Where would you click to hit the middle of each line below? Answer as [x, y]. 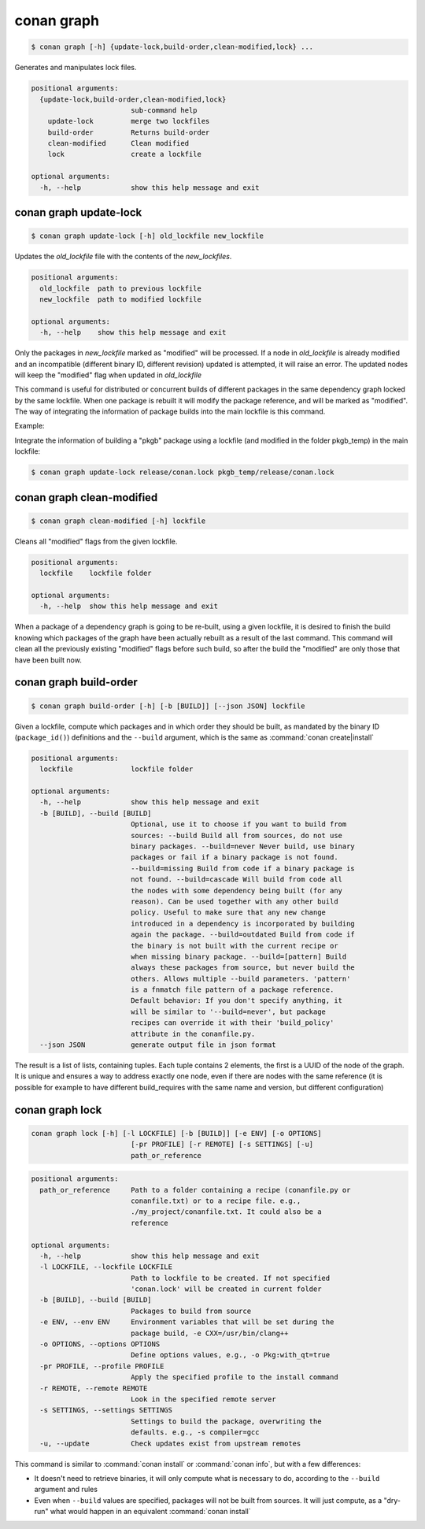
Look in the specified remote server [203, 1399]
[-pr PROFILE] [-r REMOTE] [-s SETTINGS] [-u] [222, 1145]
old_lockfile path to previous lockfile [121, 288]
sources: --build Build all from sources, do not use [236, 835]
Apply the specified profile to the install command [234, 1377]
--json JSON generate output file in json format [158, 1045]
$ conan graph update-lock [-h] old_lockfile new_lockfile [147, 236]
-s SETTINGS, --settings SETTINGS [106, 1410]
